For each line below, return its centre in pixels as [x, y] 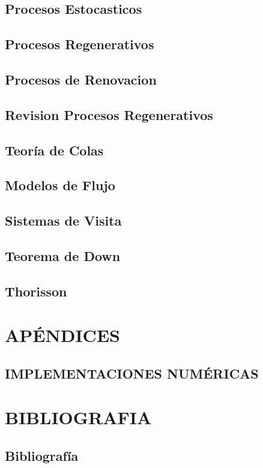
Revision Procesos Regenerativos [109, 114]
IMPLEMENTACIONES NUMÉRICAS [132, 373]
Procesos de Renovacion [81, 79]
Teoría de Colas [54, 150]
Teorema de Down [63, 255]
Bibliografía [42, 455]
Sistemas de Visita [63, 220]
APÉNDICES [62, 335]
